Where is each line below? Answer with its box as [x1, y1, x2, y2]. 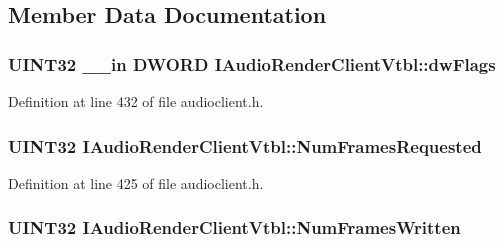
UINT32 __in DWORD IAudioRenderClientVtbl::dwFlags [8, 51, 496, 76]
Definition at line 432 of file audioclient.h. [8, 91, 264, 111]
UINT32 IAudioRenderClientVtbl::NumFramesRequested [8, 133, 482, 158]
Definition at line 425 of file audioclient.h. [8, 172, 264, 193]
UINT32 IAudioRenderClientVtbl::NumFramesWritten [8, 215, 461, 240]
